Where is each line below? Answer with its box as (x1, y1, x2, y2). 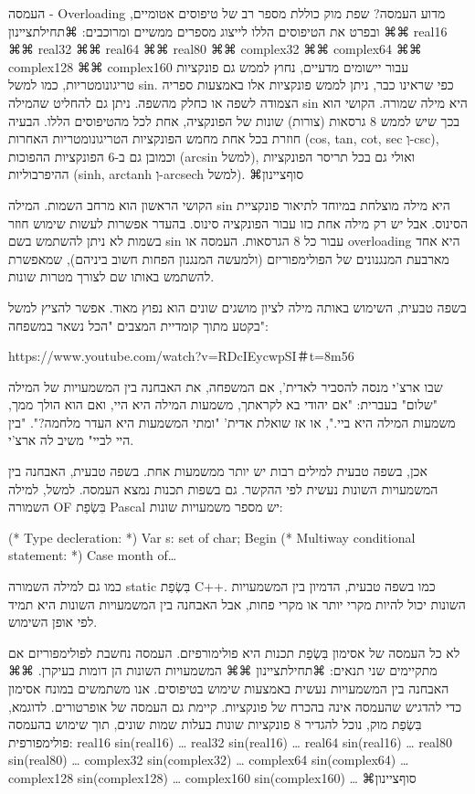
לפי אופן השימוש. (8, 612, 98, 631)
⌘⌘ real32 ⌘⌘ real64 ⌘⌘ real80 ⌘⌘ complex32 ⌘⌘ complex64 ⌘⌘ (8, 39, 422, 58)
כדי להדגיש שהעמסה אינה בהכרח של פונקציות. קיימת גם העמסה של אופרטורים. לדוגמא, (8, 696, 462, 715)
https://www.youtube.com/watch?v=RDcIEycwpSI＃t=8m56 (8, 346, 354, 365)
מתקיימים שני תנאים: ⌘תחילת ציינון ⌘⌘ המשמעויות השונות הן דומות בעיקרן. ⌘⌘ (8, 661, 438, 680)
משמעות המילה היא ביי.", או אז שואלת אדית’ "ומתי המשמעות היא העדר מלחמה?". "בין (8, 412, 456, 431)
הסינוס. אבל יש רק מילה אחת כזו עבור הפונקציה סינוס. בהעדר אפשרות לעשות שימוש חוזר (8, 213, 469, 232)
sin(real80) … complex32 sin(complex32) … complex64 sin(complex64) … (8, 750, 409, 769)
